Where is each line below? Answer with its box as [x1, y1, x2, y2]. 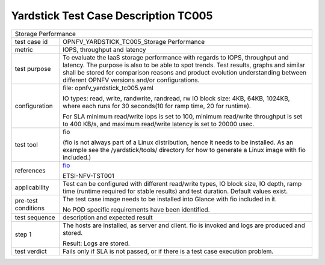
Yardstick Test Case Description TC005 [11, 9, 213, 22]
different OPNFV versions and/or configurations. [62, 76, 200, 84]
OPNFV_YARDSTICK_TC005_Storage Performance [62, 37, 205, 46]
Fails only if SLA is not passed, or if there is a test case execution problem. [62, 247, 274, 255]
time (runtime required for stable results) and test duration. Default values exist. [62, 187, 288, 195]
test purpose [14, 64, 51, 73]
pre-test [14, 196, 39, 204]
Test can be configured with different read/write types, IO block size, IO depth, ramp [62, 179, 302, 187]
